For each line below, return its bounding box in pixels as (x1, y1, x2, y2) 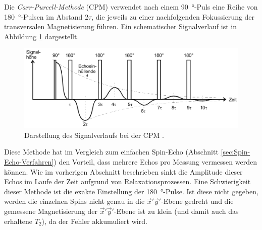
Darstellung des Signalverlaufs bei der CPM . (24, 129, 164, 140)
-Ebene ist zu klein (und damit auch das (114, 206, 239, 216)
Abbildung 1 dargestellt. (4, 31, 79, 41)
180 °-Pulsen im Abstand (4, 11, 83, 22)
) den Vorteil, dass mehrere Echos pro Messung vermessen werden (54, 157, 257, 167)
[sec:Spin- (221, 146, 250, 157)
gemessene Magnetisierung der (4, 206, 98, 216)
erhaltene (4, 215, 33, 226)
